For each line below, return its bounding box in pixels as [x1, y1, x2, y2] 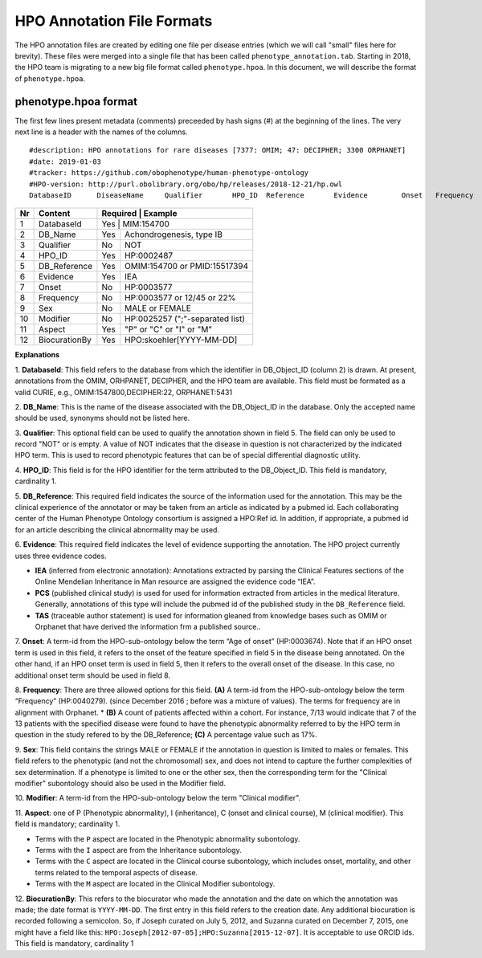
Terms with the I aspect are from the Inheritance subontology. [35, 845, 242, 854]
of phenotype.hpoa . [14, 73, 86, 84]
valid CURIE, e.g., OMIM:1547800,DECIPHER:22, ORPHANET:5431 [14, 387, 233, 397]
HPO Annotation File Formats [14, 12, 213, 30]
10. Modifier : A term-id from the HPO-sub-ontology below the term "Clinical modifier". [14, 793, 301, 803]
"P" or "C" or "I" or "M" [125, 324, 213, 335]
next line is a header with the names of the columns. [14, 127, 188, 137]
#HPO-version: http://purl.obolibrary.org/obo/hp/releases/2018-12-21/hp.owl [29, 179, 343, 189]
